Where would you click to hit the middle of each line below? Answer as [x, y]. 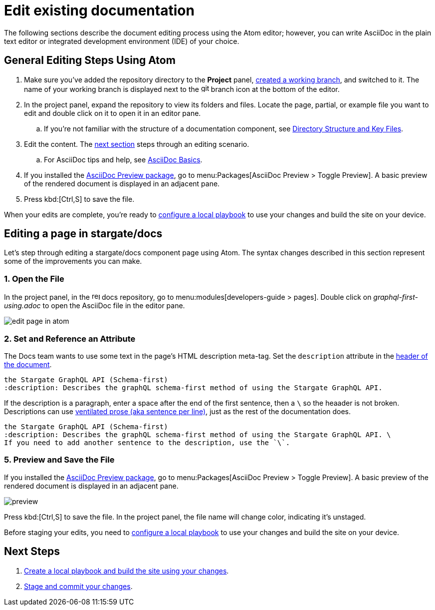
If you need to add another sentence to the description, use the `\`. [147, 442]
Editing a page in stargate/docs [83, 234]
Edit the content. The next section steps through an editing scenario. [137, 144]
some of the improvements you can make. [73, 261]
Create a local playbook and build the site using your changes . [126, 571]
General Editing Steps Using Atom [90, 60]
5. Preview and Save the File [59, 460]
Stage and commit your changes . [78, 586]
